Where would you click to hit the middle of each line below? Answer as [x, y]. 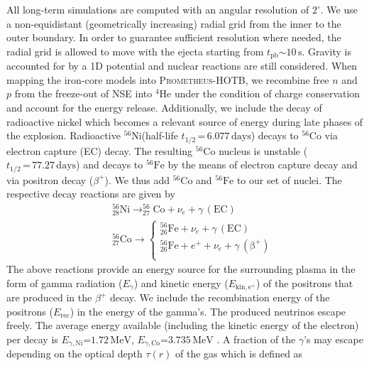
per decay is [32, 339]
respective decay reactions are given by [91, 194]
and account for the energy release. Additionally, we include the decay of [164, 108]
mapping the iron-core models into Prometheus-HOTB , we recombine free [168, 79]
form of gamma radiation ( [65, 282]
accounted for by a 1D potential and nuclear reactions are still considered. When [182, 66]
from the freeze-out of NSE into [83, 93]
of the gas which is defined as [239, 354]
